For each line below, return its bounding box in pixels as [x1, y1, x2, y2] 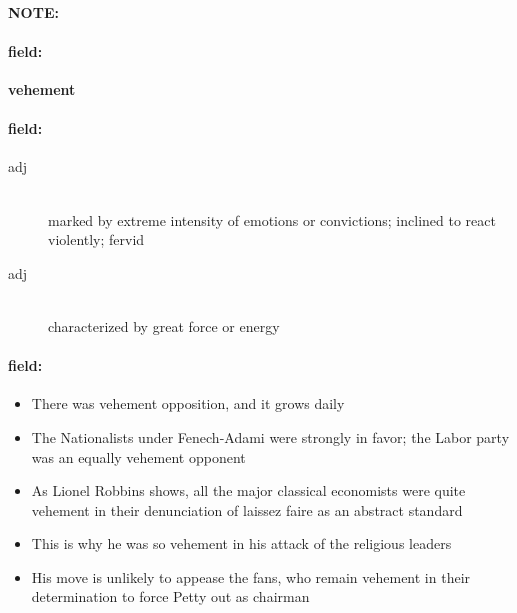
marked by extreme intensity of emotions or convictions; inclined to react [48, 209, 496, 230]
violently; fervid [48, 229, 145, 250]
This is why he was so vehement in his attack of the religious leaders [31, 533, 452, 554]
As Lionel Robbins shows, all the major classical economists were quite [31, 480, 466, 501]
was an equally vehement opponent [31, 446, 246, 467]
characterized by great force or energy [48, 315, 280, 336]
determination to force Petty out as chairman [31, 586, 310, 607]
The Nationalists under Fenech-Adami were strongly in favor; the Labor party [31, 426, 510, 447]
